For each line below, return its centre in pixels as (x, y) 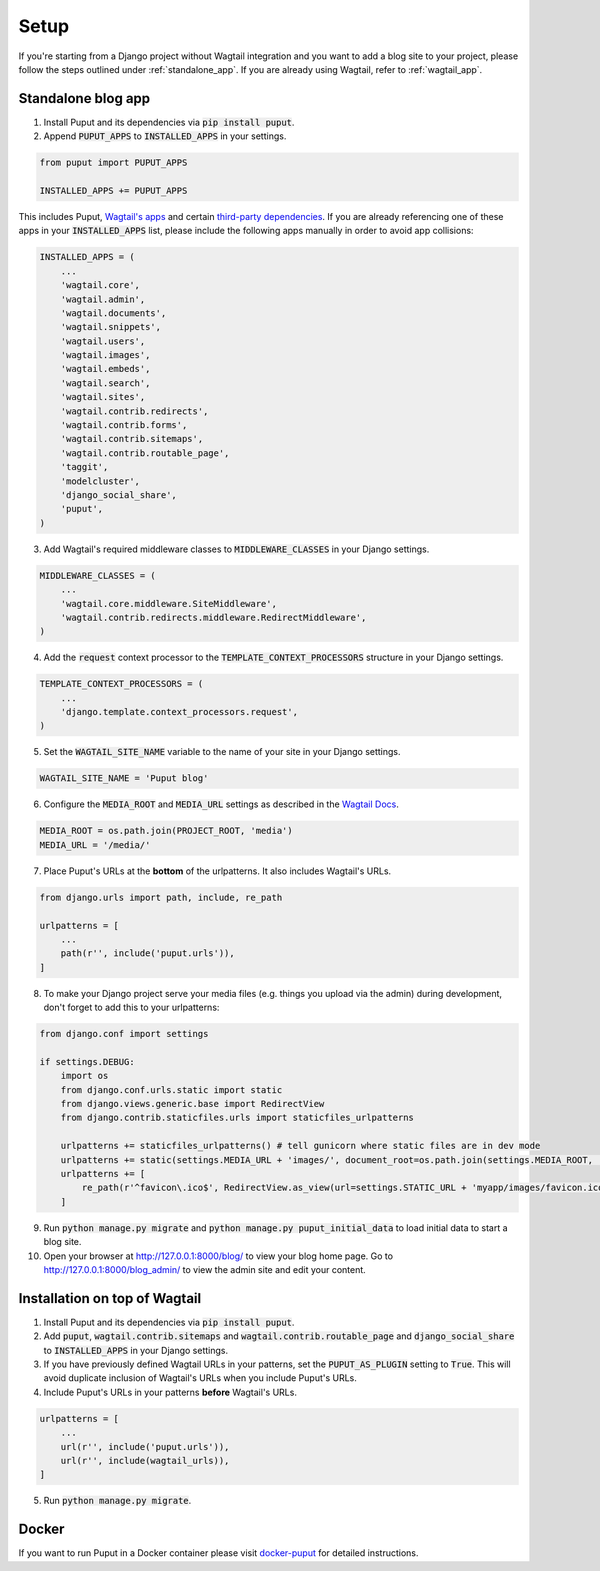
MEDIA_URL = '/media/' (95, 844)
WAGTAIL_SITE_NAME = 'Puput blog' (124, 778)
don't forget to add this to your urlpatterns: (131, 1007)
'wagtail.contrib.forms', (124, 425)
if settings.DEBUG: (87, 1061)
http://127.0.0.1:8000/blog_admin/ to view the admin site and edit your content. (205, 1269)
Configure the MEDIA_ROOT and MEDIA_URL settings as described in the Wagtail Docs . (221, 804)
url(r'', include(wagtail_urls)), (145, 1460)
